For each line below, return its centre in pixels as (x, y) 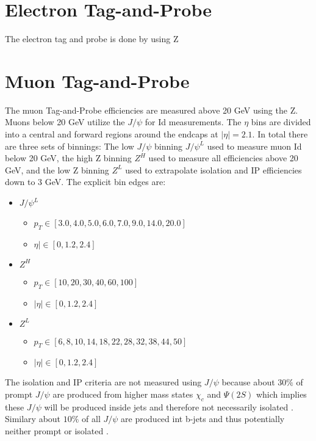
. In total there (280, 134)
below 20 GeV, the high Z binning (68, 158)
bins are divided (281, 122)
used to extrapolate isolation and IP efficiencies (214, 169)
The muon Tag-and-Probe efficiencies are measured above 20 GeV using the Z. (152, 110)
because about (248, 382)
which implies (281, 394)
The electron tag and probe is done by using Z (92, 39)
